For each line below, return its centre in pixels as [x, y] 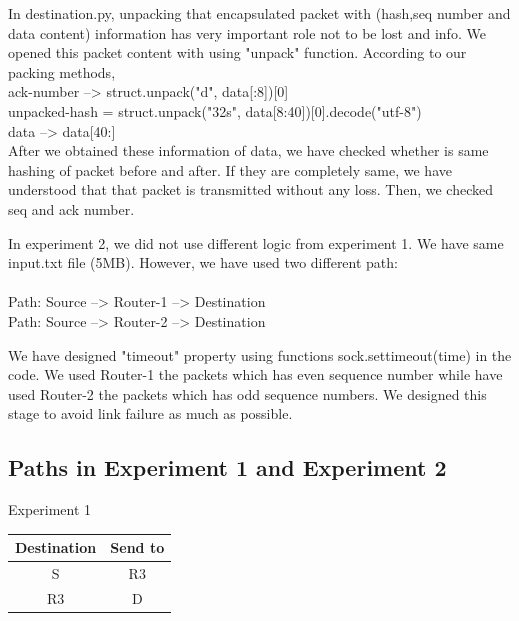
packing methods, [62, 71]
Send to [137, 547]
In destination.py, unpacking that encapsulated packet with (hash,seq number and [259, 13]
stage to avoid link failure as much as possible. [150, 413]
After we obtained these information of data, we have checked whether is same [248, 150]
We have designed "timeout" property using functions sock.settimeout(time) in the [260, 354]
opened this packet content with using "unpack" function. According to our [237, 52]
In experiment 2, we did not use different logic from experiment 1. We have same [256, 242]
